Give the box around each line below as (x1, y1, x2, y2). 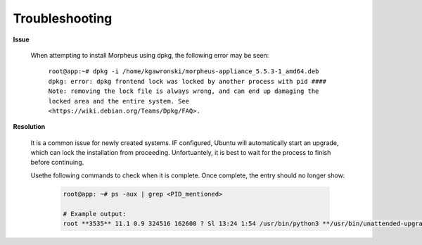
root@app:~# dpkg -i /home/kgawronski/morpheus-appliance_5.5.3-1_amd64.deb (48, 68, 319, 75)
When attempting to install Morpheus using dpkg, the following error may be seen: (30, 51, 269, 59)
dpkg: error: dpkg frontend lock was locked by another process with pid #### (48, 77, 327, 85)
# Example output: (63, 210, 127, 218)
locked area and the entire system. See (48, 97, 190, 105)
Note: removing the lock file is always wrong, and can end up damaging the (48, 87, 319, 95)
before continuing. (30, 158, 84, 167)
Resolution (13, 122, 46, 131)
